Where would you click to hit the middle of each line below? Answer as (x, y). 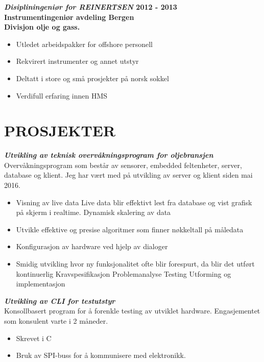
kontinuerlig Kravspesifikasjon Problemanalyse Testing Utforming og (124, 273)
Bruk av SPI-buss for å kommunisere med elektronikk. (101, 355)
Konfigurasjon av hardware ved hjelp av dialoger (92, 246)
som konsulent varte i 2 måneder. (56, 321)
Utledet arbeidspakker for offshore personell (85, 44)
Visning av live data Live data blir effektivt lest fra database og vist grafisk (134, 202)
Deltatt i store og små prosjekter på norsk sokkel (92, 78)
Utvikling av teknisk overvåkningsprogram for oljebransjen (109, 155)
